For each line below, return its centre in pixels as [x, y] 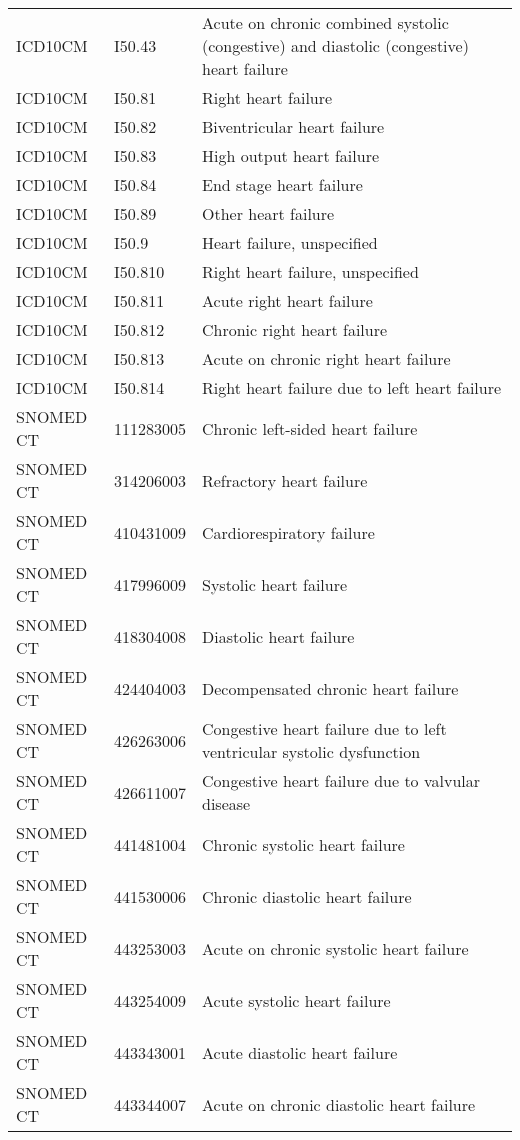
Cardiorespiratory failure [288, 532]
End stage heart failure [282, 184]
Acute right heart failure [287, 300]
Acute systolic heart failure [296, 1000]
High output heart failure [290, 155]
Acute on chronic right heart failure [326, 358]
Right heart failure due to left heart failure [351, 387]
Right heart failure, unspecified [310, 271]
